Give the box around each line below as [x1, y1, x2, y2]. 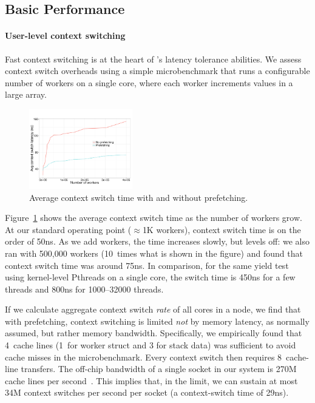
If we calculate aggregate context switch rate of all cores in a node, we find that [5, 303, 301, 316]
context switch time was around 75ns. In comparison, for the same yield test [5, 259, 289, 271]
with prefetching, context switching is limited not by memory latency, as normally [5, 314, 310, 327]
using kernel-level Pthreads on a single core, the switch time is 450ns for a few [5, 271, 296, 283]
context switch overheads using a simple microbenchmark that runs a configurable [5, 64, 310, 77]
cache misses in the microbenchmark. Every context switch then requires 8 [5, 350, 282, 363]
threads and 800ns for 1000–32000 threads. [5, 282, 164, 295]
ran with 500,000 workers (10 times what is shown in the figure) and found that [5, 246, 303, 259]
